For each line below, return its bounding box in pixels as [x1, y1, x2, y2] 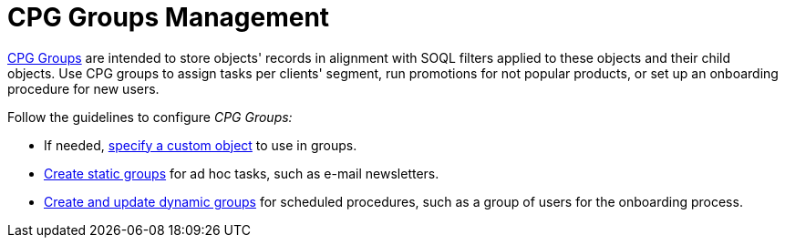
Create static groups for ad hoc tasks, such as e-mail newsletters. [44, 165, 439, 181]
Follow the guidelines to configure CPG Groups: [7, 108, 293, 125]
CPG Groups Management [7, 2, 330, 33]
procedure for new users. [7, 80, 160, 97]
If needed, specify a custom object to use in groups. [44, 137, 357, 153]
